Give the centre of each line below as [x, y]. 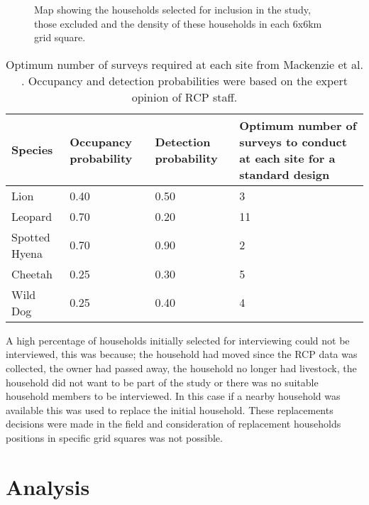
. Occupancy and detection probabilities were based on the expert [184, 80]
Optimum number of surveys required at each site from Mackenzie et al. [185, 64]
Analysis [48, 486]
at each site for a [287, 158]
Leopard [32, 216]
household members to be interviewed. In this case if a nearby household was [173, 396]
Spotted [31, 237]
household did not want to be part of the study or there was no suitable [162, 382]
